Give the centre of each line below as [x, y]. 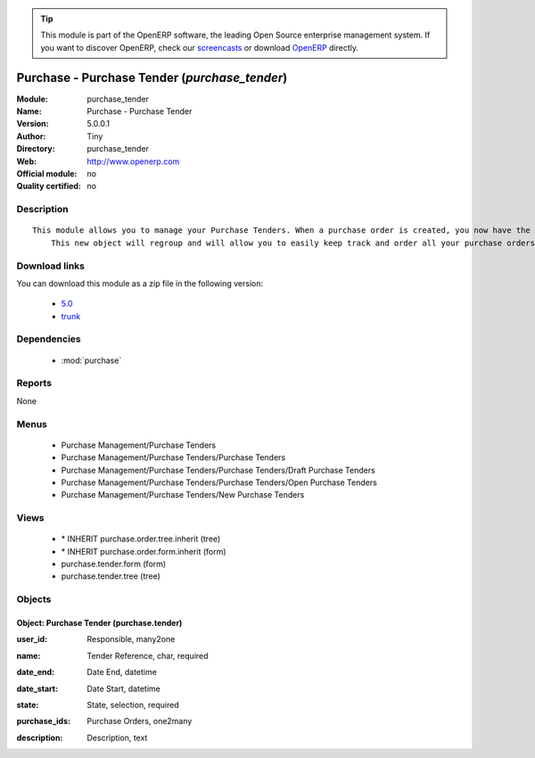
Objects [34, 599]
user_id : [32, 639]
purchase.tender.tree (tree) [111, 576]
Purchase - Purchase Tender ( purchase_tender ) [152, 77]
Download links [50, 266]
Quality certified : [49, 186]
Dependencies [49, 339]
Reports [34, 383]
